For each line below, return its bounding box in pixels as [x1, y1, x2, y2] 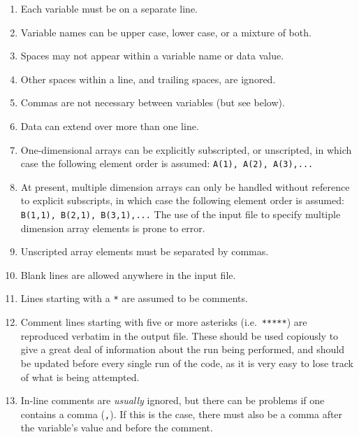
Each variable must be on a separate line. [20, 1, 198, 15]
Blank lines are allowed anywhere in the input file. [20, 267, 236, 282]
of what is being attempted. [20, 369, 140, 384]
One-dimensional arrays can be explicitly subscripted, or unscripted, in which [20, 142, 352, 157]
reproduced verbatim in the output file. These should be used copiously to [20, 328, 339, 343]
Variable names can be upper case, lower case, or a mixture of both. [20, 24, 312, 39]
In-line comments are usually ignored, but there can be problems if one [20, 393, 325, 408]
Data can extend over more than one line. [20, 118, 199, 133]
